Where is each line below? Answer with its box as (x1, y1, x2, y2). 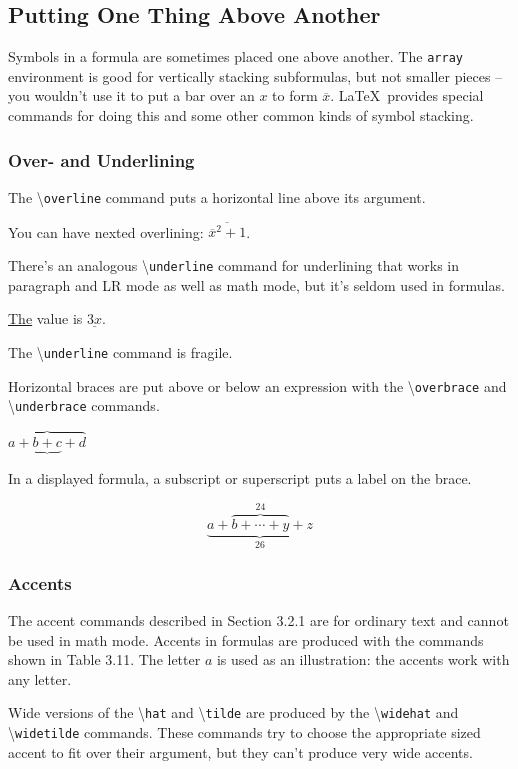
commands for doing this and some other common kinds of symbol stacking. (8, 105, 474, 126)
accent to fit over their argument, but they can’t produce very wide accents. (8, 741, 473, 762)
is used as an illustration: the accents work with (216, 649, 510, 670)
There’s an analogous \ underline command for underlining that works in (8, 255, 460, 276)
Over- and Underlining (8, 147, 195, 172)
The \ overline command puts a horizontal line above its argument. (8, 186, 426, 207)
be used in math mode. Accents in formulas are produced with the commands (8, 629, 484, 650)
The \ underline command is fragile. (8, 341, 233, 362)
